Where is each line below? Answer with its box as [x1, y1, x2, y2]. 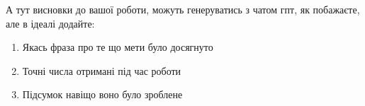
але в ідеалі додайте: [6, 16, 95, 30]
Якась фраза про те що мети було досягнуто [22, 40, 213, 54]
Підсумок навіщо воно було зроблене [22, 87, 183, 102]
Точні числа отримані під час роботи [22, 63, 181, 78]
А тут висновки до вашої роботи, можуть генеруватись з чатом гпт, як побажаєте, [6, 2, 360, 16]
